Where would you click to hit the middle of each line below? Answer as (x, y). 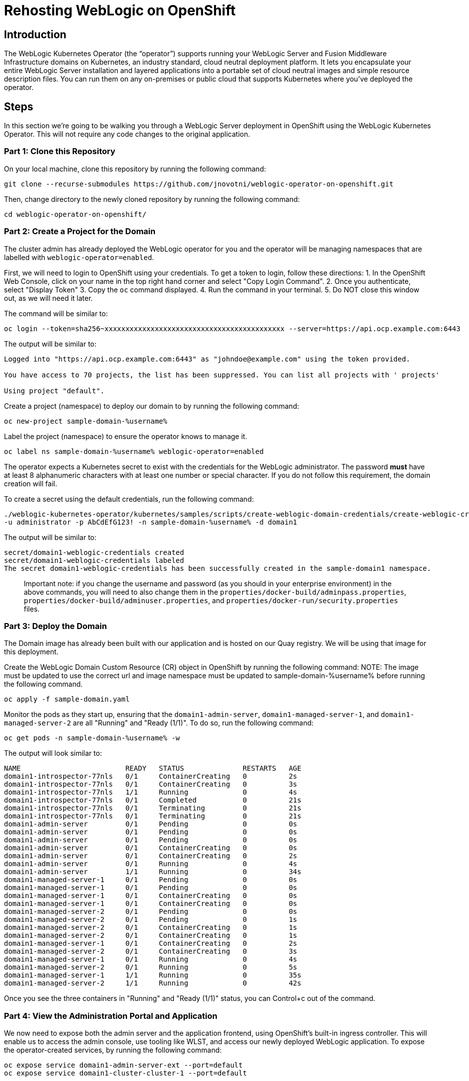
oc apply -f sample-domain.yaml (67, 699)
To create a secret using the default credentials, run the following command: (129, 499)
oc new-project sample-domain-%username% (86, 421)
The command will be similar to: (56, 313)
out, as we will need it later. (48, 298)
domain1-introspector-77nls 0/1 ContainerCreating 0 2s (151, 776)
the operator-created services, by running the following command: (113, 1050)
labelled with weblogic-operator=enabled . (79, 257)
